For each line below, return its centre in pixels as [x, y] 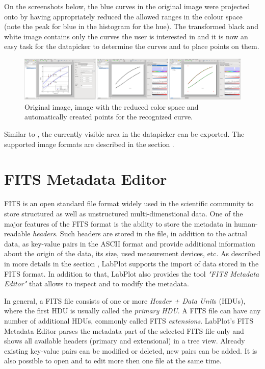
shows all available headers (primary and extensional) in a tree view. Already [125, 341]
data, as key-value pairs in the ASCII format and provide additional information [130, 243]
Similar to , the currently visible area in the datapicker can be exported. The [124, 134]
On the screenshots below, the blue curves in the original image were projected [127, 6]
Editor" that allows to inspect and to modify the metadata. [97, 284]
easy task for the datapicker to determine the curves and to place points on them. [132, 46]
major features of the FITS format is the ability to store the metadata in [118, 223]
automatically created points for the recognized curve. [109, 117]
